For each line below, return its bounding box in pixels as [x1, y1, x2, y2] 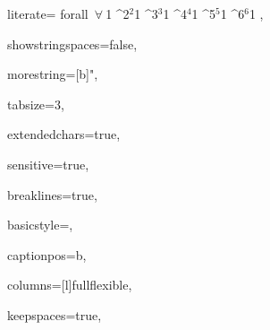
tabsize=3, [7, 94, 64, 113]
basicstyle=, [7, 215, 73, 234]
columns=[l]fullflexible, [7, 275, 132, 294]
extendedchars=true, [7, 125, 121, 143]
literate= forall [7, 4, 89, 22]
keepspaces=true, [7, 305, 102, 324]
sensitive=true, [7, 154, 89, 173]
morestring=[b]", [7, 65, 98, 83]
